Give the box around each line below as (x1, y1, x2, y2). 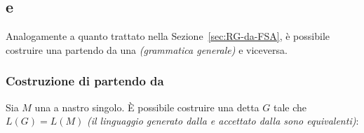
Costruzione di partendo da (6, 72, 164, 90)
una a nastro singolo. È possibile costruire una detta (34, 99, 259, 114)
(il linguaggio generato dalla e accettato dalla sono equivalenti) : (86, 113, 359, 128)
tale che (273, 99, 306, 114)
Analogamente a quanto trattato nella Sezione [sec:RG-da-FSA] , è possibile (6, 29, 330, 43)
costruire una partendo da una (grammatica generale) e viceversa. (6, 42, 288, 57)
